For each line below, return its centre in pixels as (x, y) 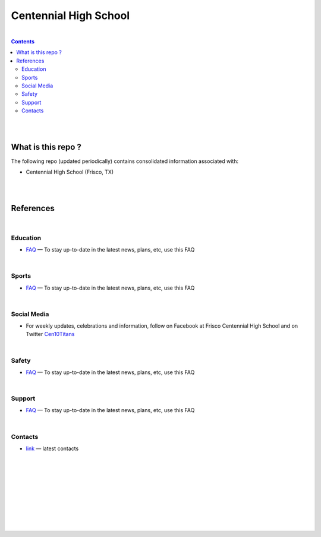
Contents (23, 41)
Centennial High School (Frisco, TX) (70, 172)
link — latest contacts (52, 448)
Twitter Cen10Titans (50, 334)
